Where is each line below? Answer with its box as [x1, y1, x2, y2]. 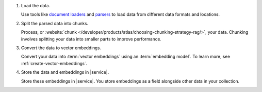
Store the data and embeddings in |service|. [21, 69, 109, 75]
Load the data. [21, 3, 50, 8]
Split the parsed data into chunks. [21, 20, 88, 26]
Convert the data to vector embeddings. [21, 45, 101, 51]
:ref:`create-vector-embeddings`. [21, 60, 87, 66]
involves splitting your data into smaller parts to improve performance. [21, 36, 162, 42]
